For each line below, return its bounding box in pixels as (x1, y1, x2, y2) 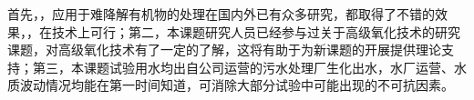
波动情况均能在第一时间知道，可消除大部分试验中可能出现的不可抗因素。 (19, 75, 454, 95)
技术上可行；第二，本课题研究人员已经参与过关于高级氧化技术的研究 (51, 22, 460, 41)
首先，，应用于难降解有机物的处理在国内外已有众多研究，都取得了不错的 (7, 5, 435, 23)
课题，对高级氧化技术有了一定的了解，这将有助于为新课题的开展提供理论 (7, 40, 441, 59)
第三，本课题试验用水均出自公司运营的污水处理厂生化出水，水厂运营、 (32, 57, 454, 76)
